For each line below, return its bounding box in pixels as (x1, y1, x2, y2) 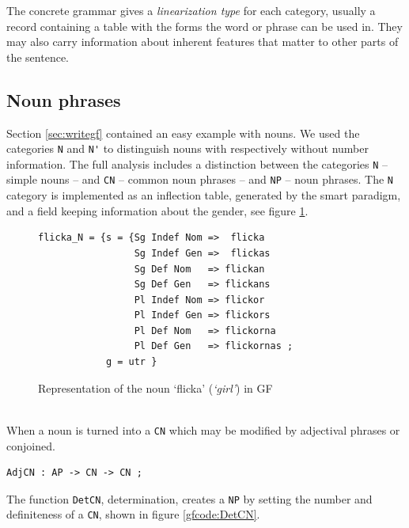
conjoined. (6, 437, 55, 454)
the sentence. (6, 48, 70, 65)
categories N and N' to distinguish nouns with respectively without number (6, 140, 369, 157)
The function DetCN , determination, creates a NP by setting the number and (6, 490, 373, 507)
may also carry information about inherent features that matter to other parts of (6, 33, 399, 50)
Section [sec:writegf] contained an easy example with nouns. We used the (6, 124, 360, 141)
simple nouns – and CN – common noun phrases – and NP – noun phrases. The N (6, 171, 394, 188)
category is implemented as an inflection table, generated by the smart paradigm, (6, 187, 401, 203)
